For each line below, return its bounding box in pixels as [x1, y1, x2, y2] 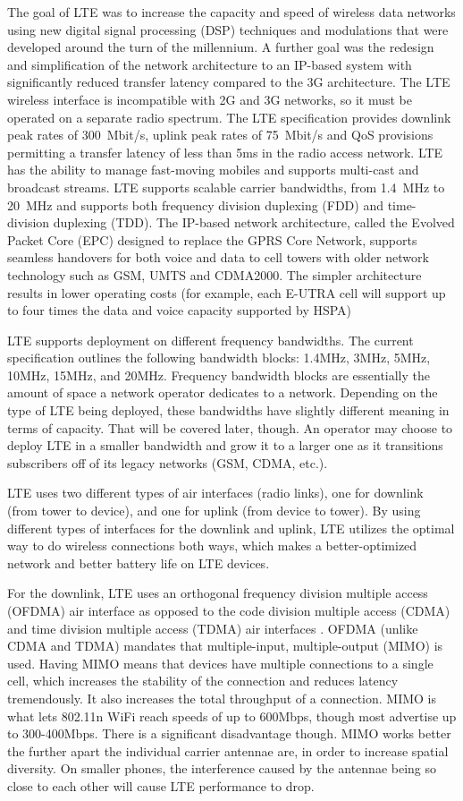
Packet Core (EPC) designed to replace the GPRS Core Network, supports [7, 230, 417, 249]
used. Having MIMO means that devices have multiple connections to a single [7, 653, 434, 672]
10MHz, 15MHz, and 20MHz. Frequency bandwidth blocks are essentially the [7, 365, 431, 384]
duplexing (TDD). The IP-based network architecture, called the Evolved [53, 213, 455, 232]
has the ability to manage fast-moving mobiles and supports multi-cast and [7, 160, 419, 179]
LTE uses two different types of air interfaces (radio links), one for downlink [7, 483, 424, 502]
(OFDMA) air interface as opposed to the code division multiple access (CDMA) [7, 601, 450, 619]
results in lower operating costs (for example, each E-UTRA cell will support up [7, 283, 446, 302]
